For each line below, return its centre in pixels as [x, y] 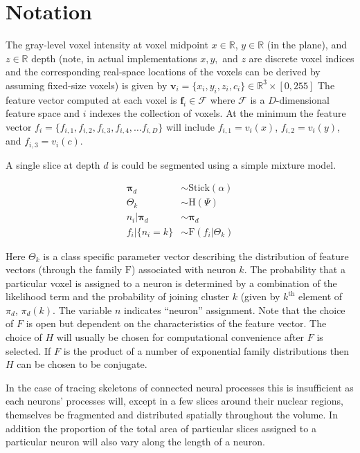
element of [321, 296]
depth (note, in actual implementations [114, 58]
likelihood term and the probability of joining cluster [118, 296]
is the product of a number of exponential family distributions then [206, 350]
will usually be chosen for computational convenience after [180, 337]
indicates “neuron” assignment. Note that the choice [235, 309]
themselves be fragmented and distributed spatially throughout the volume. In [172, 415]
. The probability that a [295, 269]
